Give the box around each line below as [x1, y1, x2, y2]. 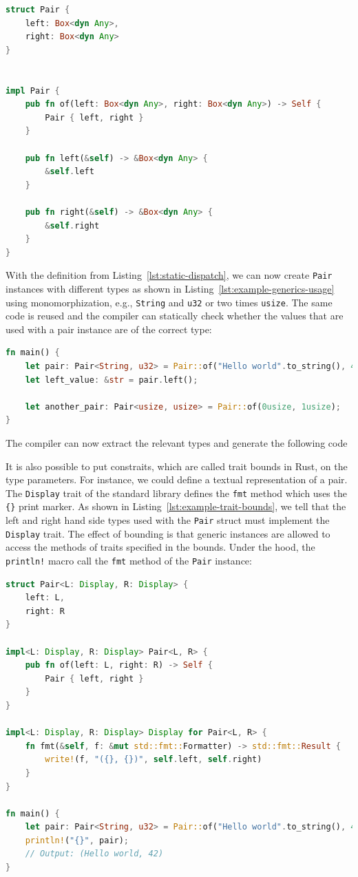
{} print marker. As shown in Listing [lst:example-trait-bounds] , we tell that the [6, 499, 346, 514]
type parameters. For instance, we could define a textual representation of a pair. [6, 472, 348, 487]
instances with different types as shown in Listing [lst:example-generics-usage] [6, 281, 335, 295]
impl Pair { [6, 85, 60, 96]
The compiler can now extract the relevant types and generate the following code [6, 435, 348, 450]
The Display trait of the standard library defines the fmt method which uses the [6, 485, 347, 500]
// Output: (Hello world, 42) [25, 849, 164, 859]
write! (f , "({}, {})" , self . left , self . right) [45, 754, 262, 765]
